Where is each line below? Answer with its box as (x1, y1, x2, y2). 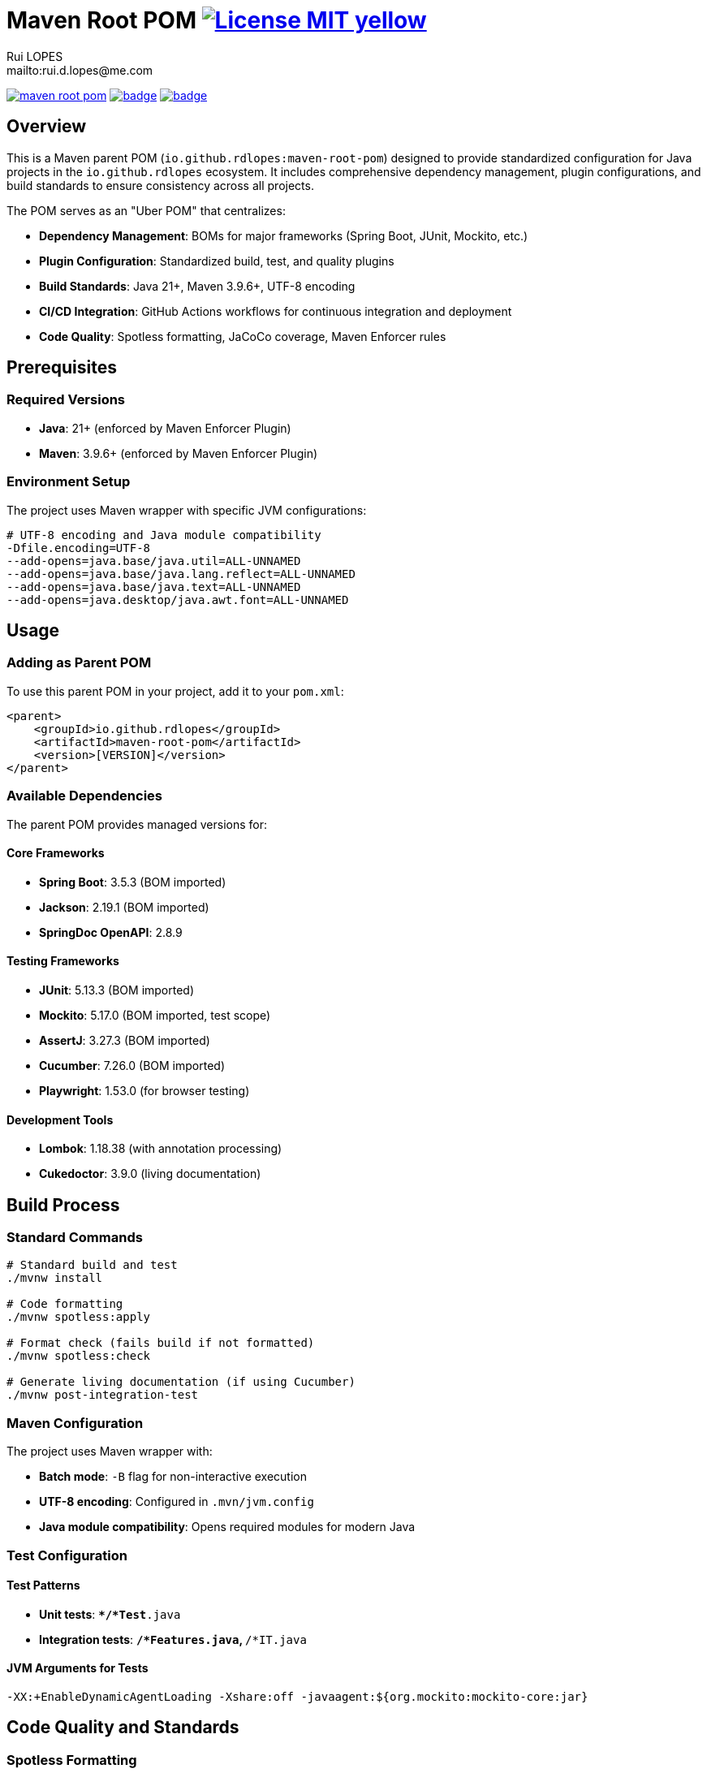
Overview (6, 116, 87, 137)
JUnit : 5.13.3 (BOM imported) (39, 982, 195, 997)
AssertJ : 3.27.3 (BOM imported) (39, 1033, 210, 1047)
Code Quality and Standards (6, 1717, 239, 1738)
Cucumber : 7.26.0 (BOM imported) (39, 1058, 225, 1072)
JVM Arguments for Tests (6, 1661, 149, 1676)
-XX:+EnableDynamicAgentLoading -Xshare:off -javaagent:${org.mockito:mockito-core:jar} (6, 1689, 588, 1703)
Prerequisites (6, 357, 117, 378)
